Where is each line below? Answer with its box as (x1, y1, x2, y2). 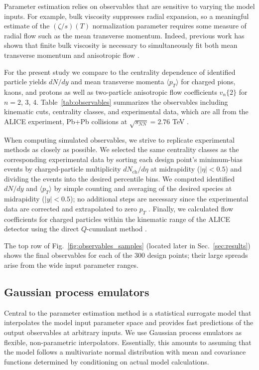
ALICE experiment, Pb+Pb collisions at (4, 116, 128, 126)
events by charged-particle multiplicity (4, 164, 121, 174)
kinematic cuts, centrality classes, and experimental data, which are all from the (4, 106, 249, 117)
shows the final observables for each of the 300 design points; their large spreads (4, 250, 248, 260)
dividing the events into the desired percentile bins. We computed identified (4, 173, 235, 184)
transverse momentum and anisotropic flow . (4, 49, 139, 60)
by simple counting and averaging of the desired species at (54, 183, 232, 193)
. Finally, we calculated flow (148, 203, 234, 213)
